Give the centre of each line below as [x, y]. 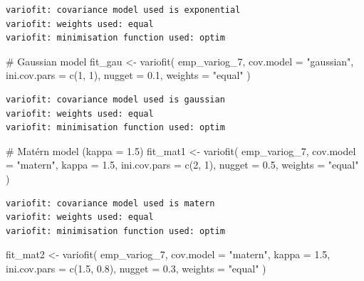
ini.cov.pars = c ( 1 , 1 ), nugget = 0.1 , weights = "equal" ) [128, 75]
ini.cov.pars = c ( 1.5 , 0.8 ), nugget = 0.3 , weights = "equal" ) [136, 268]
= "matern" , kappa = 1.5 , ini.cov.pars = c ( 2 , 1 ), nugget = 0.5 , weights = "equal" [182, 165]
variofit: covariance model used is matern [110, 203]
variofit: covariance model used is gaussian [115, 99]
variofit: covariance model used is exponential [123, 10]
